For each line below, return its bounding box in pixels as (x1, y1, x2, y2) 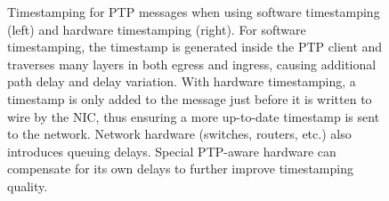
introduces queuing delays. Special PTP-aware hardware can (7, 141, 336, 160)
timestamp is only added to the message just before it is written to (7, 89, 372, 108)
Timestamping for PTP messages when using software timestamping (7, 3, 380, 20)
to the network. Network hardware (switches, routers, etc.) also (7, 125, 352, 143)
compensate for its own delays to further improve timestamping (7, 159, 353, 178)
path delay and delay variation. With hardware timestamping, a (7, 72, 356, 91)
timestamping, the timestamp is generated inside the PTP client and (7, 37, 383, 56)
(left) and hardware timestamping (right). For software (7, 20, 306, 38)
